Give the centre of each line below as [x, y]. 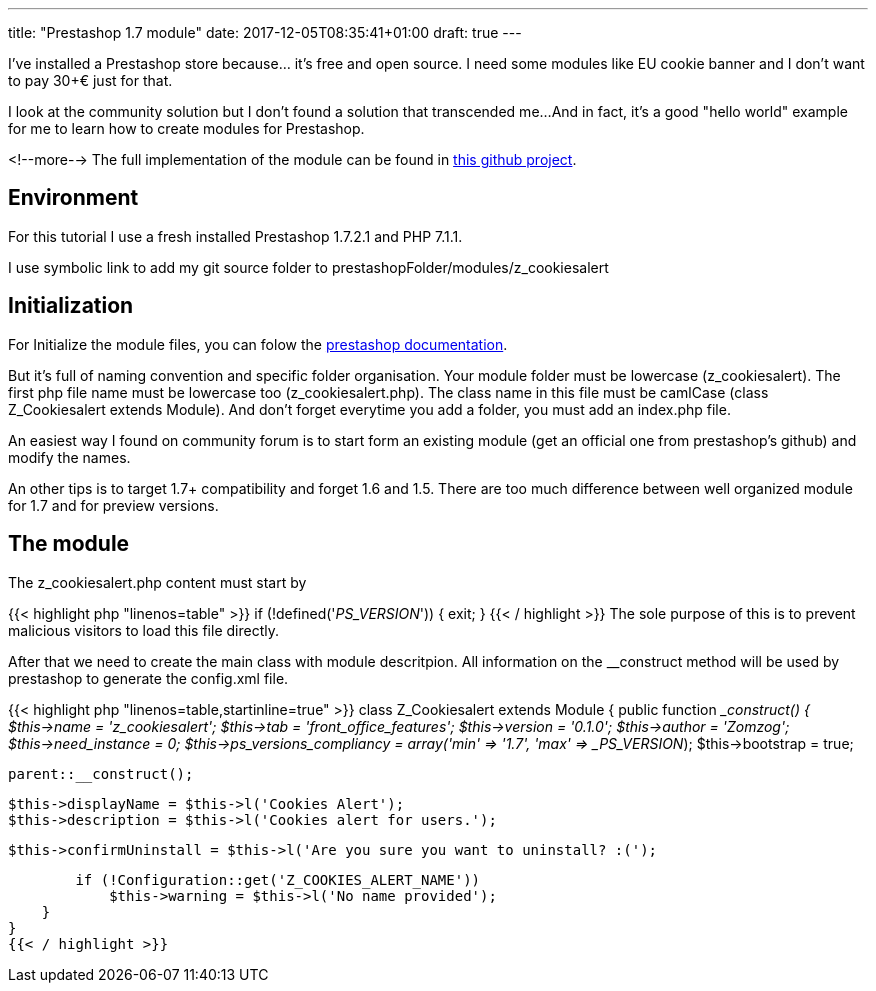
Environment [73, 198]
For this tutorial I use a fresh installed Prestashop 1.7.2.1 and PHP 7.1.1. [235, 236]
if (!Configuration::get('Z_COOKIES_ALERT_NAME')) [278, 879]
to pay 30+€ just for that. [90, 80]
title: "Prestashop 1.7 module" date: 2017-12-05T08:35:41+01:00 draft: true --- [265, 32]
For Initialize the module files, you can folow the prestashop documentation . [258, 344]
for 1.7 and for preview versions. [113, 505]
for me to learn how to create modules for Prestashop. [186, 128]
